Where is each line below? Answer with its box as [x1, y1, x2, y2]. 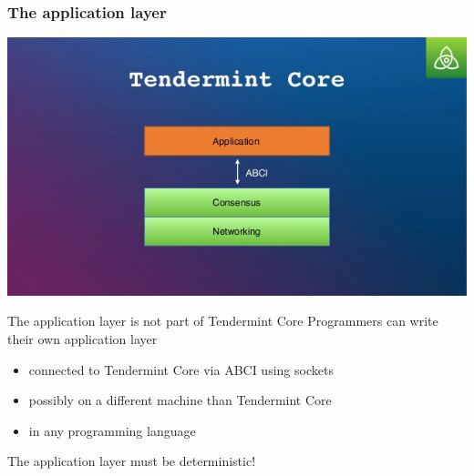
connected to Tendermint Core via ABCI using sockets [28, 360, 334, 379]
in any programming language [28, 420, 196, 440]
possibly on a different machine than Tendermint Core [28, 390, 332, 410]
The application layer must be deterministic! [7, 451, 256, 471]
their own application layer [7, 329, 158, 348]
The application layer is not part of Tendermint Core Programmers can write [7, 311, 438, 330]
